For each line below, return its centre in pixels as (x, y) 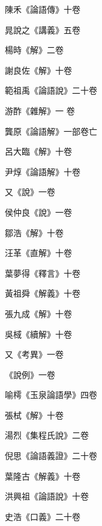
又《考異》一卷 (34, 354)
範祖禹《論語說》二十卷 (51, 90)
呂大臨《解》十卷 (38, 151)
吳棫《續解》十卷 (38, 334)
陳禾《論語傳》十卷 (43, 9)
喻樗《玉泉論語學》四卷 (51, 395)
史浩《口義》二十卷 (43, 516)
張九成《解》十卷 (38, 313)
